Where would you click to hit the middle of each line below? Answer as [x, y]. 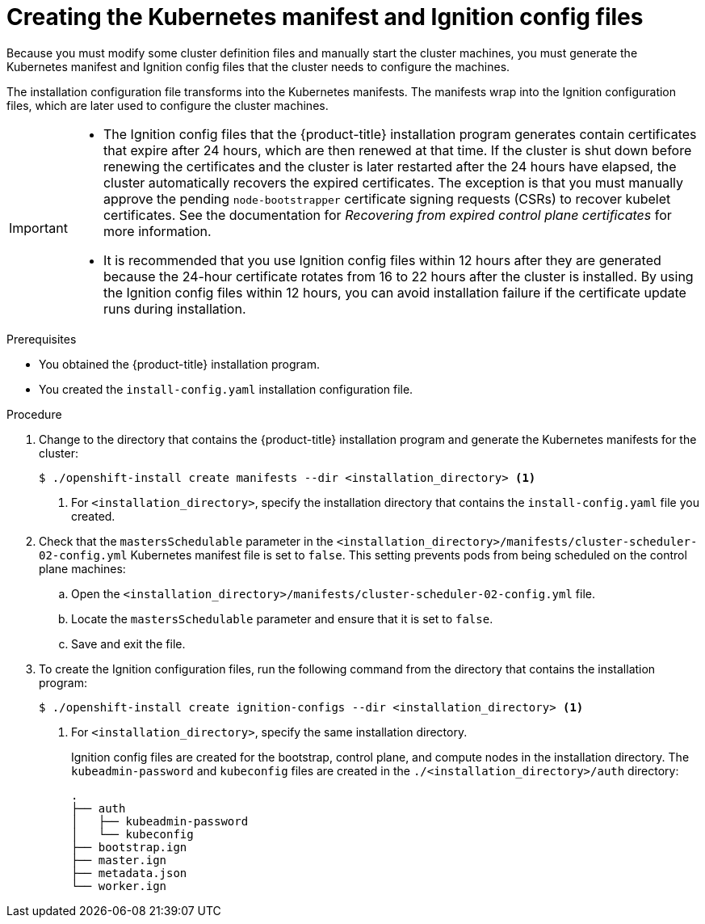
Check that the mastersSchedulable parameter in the [186, 541]
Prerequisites [42, 339]
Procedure [34, 414]
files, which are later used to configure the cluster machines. [168, 105]
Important [38, 228]
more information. [157, 231]
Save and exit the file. [128, 643]
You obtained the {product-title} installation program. [180, 364]
